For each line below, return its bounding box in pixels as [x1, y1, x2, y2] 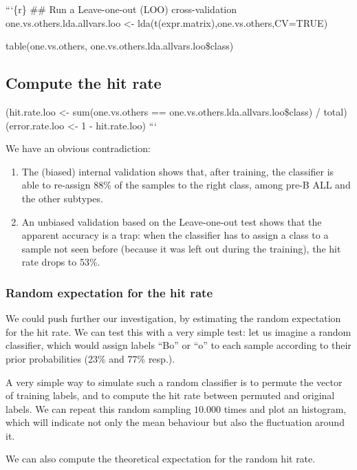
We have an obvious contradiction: [6, 141, 151, 156]
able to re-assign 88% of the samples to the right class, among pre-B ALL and [21, 178, 351, 192]
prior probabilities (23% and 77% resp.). [6, 351, 175, 365]
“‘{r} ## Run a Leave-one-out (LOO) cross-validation [6, 2, 237, 16]
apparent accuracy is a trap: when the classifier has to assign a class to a [21, 228, 329, 242]
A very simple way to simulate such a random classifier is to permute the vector [6, 374, 343, 389]
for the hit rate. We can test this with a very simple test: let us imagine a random [6, 324, 351, 339]
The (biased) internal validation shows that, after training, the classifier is [21, 164, 334, 178]
